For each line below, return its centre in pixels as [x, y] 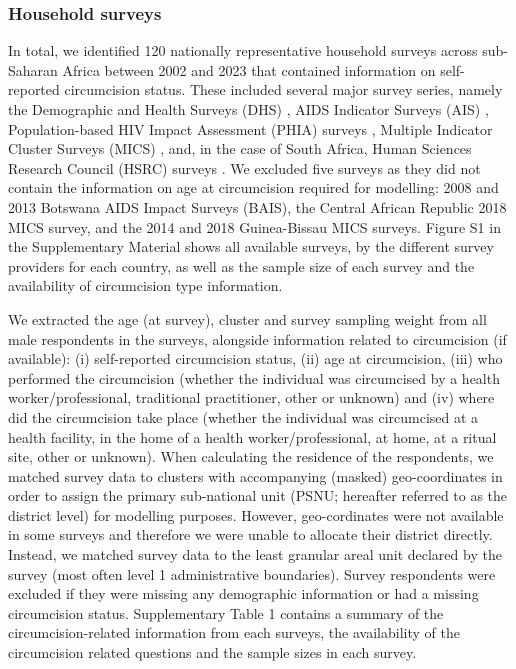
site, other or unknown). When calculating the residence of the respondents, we [251, 456]
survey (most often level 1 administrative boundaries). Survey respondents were [252, 573]
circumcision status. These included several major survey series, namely [283, 89]
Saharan [33, 69]
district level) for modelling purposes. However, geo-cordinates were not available [256, 514]
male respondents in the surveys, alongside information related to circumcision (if [257, 338]
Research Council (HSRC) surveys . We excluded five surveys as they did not [244, 167]
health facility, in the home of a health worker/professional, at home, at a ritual [252, 436]
